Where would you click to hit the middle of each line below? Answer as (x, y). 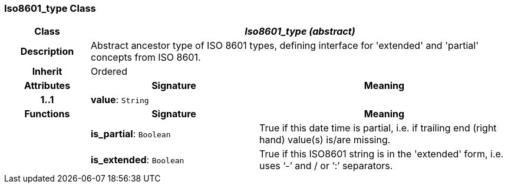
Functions (47, 114)
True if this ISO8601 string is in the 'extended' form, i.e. (381, 154)
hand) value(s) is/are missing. (325, 140)
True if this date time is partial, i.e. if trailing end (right (378, 128)
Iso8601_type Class (50, 8)
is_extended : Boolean (137, 160)
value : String (120, 100)
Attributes (47, 86)
